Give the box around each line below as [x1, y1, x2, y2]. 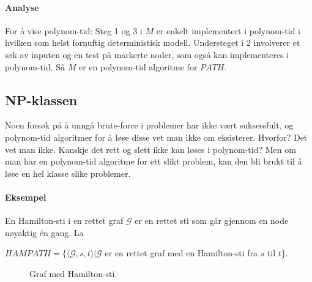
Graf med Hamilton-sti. [29, 267, 117, 280]
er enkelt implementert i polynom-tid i [156, 24, 300, 37]
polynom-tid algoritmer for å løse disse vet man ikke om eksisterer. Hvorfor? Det [5, 130, 308, 143]
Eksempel [5, 190, 46, 203]
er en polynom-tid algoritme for [78, 60, 198, 73]
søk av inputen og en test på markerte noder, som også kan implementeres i [5, 48, 289, 61]
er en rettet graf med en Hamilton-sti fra [105, 247, 258, 259]
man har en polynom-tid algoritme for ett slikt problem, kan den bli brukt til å [5, 155, 302, 168]
